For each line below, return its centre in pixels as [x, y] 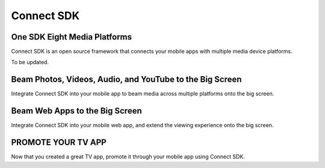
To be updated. [30, 62]
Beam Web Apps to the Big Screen [76, 111]
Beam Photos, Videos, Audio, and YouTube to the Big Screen [126, 79]
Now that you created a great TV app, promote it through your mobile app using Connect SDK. [128, 157]
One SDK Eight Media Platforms [72, 37]
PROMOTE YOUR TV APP [59, 142]
